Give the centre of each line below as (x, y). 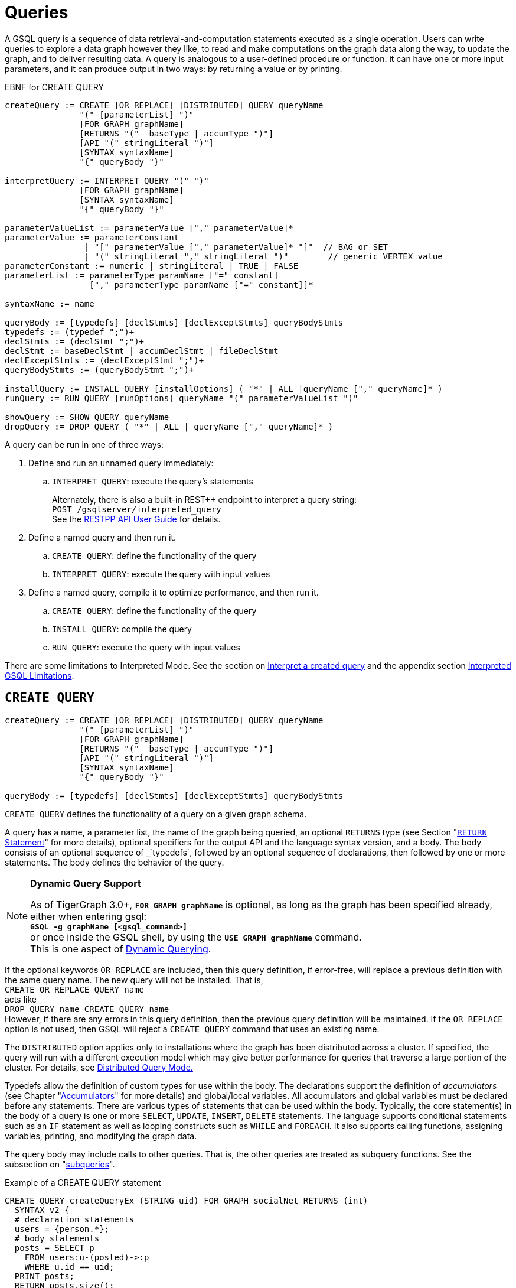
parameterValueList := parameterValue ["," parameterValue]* (149, 228)
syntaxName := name (50, 303)
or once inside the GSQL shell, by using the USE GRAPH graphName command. (196, 937)
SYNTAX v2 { (42, 1210)
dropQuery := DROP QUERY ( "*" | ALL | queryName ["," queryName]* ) (169, 426)
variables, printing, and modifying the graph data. (101, 1136)
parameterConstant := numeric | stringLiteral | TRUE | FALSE (152, 266)
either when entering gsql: (89, 916)
